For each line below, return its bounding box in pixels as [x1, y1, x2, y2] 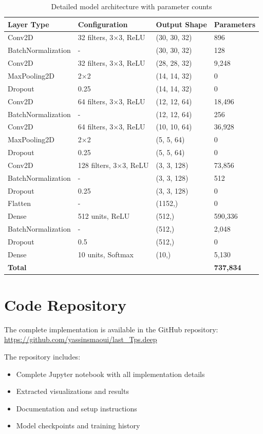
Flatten [8, 198, 31, 209]
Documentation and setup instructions [16, 403, 137, 413]
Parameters [214, 18, 256, 29]
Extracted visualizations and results [16, 386, 129, 397]
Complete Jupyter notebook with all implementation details [16, 368, 205, 379]
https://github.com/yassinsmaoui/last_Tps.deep [4, 334, 157, 345]
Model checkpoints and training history [16, 420, 140, 431]
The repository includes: [4, 351, 81, 362]
